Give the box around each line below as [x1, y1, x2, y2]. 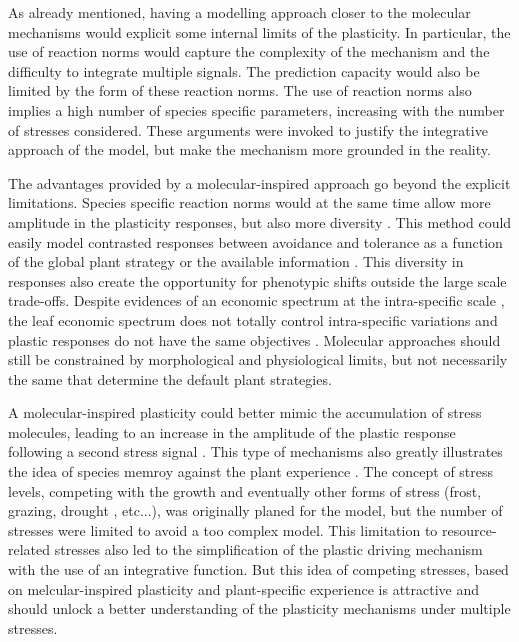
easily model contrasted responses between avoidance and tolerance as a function [8, 231, 503, 252]
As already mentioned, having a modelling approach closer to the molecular [8, 2, 471, 22]
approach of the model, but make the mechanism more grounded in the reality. [8, 139, 491, 160]
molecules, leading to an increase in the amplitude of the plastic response [8, 421, 456, 442]
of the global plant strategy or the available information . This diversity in [8, 251, 464, 272]
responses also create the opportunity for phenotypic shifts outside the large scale [8, 270, 507, 291]
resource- [442, 519, 497, 540]
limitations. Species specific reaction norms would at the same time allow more [8, 192, 491, 213]
